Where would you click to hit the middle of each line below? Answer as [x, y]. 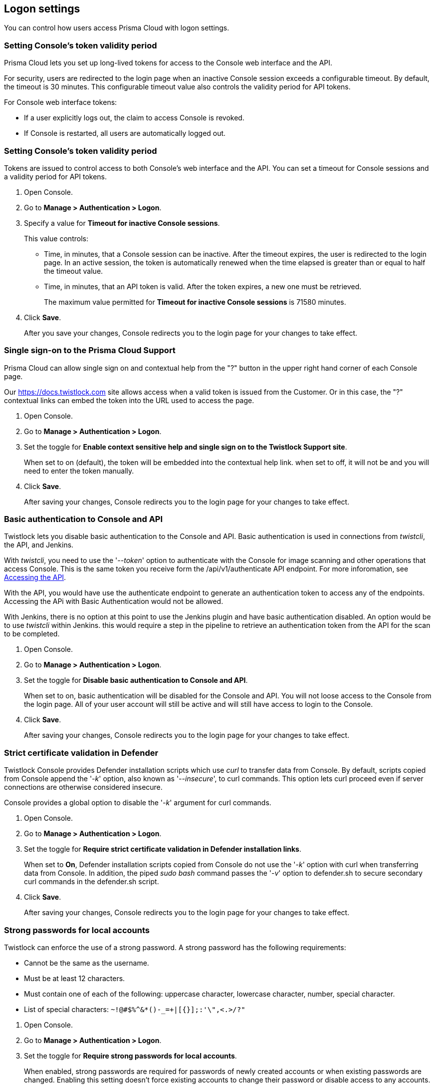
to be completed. [32, 634]
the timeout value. [74, 271]
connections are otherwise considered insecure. [83, 787]
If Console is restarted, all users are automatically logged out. [125, 133]
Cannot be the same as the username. [87, 963]
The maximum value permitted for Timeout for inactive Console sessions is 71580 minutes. [195, 302]
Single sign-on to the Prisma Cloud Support [90, 350]
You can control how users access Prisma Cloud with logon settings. [117, 28]
